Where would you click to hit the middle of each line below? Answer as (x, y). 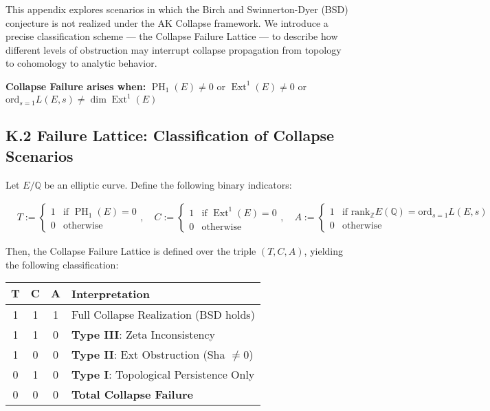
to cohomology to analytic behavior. (81, 63)
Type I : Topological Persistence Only (163, 375)
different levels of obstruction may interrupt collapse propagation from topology (174, 49)
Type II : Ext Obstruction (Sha (148, 355)
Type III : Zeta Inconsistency (143, 335)
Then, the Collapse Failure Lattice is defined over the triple (131, 251)
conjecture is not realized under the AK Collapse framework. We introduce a (167, 22)
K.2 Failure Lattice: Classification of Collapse (170, 135)
